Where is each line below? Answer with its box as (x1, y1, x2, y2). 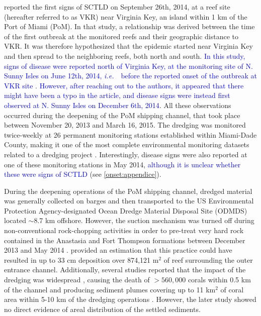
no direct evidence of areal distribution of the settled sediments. (4, 303, 201, 314)
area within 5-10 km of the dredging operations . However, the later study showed (4, 294, 256, 304)
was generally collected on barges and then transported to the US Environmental (4, 195, 254, 206)
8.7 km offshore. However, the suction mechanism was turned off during (34, 215, 254, 226)
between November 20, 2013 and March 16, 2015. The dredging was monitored (4, 120, 246, 130)
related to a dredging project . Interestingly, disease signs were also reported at (4, 149, 247, 159)
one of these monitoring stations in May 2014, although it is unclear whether (4, 159, 241, 169)
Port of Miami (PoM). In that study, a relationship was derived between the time (4, 21, 255, 32)
